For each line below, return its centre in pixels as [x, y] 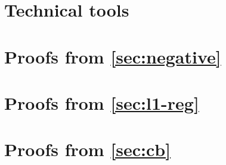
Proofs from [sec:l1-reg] [102, 102]
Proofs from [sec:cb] [88, 149]
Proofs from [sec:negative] [113, 56]
